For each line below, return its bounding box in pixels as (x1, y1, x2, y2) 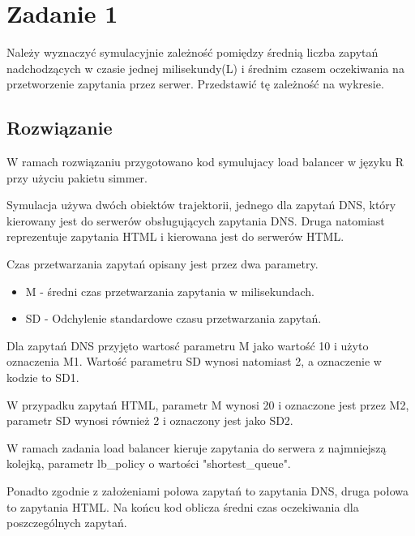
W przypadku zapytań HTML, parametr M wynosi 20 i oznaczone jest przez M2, (6, 396, 409, 413)
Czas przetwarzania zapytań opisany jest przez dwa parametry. (6, 255, 319, 272)
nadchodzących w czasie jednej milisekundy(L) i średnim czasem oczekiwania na (6, 59, 404, 76)
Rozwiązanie (6, 115, 113, 140)
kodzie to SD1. (6, 369, 79, 386)
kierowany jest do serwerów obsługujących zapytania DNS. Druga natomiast (6, 212, 385, 229)
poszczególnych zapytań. (6, 514, 127, 531)
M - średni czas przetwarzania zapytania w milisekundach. (25, 282, 314, 299)
